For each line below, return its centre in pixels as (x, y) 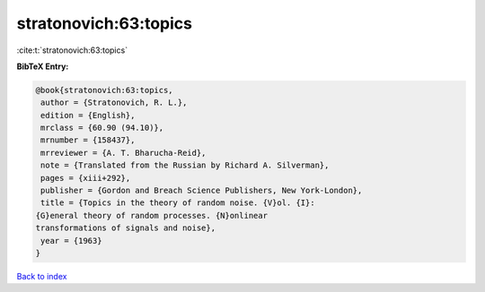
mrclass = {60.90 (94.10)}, (102, 128)
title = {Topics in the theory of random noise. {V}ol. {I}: (178, 203)
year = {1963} (71, 240)
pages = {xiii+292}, (86, 178)
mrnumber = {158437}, (88, 140)
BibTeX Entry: (43, 66)
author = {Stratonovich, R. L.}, (114, 103)
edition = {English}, (88, 115)
